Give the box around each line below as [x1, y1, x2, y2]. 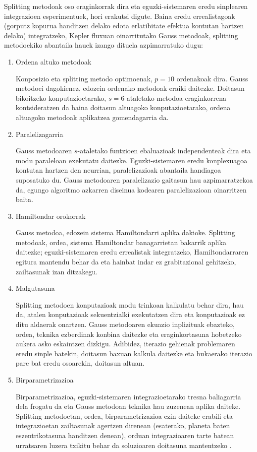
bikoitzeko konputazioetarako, [15, 92, 106, 103]
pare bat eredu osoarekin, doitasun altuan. [15, 358, 145, 368]
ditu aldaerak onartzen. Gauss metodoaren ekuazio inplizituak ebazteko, [15, 319, 235, 329]
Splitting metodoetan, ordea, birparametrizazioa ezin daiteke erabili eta [15, 410, 233, 421]
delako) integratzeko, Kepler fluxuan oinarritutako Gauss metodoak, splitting [4, 30, 238, 40]
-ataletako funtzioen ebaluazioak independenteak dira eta [77, 145, 251, 156]
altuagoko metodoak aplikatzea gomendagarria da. [15, 112, 169, 122]
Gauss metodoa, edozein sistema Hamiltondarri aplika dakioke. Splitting [15, 227, 235, 238]
